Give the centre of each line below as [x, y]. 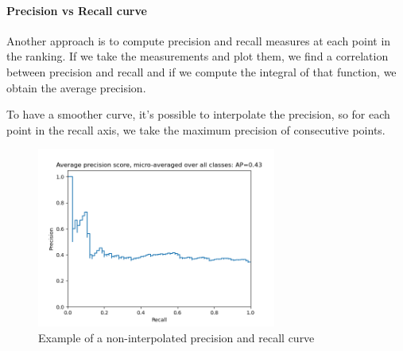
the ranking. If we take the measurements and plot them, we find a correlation [198, 56]
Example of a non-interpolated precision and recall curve [176, 337]
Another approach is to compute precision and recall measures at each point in [199, 40]
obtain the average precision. [76, 87]
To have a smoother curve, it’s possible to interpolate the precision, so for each [198, 114]
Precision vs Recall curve [77, 10]
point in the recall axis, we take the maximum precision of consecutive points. [196, 129]
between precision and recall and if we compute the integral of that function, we [201, 71]
